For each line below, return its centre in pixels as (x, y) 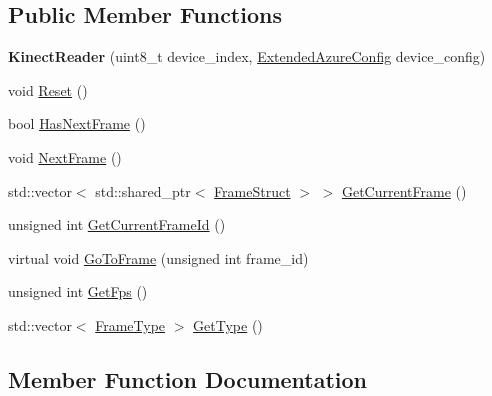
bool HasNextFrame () (77, 123)
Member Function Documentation (188, 378)
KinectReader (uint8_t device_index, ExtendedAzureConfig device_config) (247, 56)
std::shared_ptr (143, 190)
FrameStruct (252, 190)
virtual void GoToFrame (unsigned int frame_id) (158, 257)
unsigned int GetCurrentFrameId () (117, 224)
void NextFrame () (65, 156)
